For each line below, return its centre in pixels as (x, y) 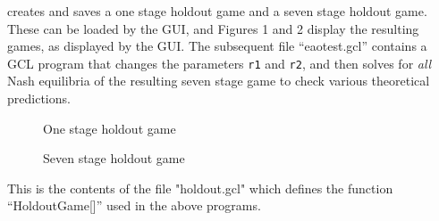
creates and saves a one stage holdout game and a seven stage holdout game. (217, 11)
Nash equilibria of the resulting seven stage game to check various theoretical (219, 81)
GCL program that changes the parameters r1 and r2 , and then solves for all (219, 63)
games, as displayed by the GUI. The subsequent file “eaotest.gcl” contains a (217, 46)
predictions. (39, 98)
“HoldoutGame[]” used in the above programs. (134, 205)
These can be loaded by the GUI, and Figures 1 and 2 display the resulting (213, 28)
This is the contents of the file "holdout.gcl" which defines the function (200, 188)
